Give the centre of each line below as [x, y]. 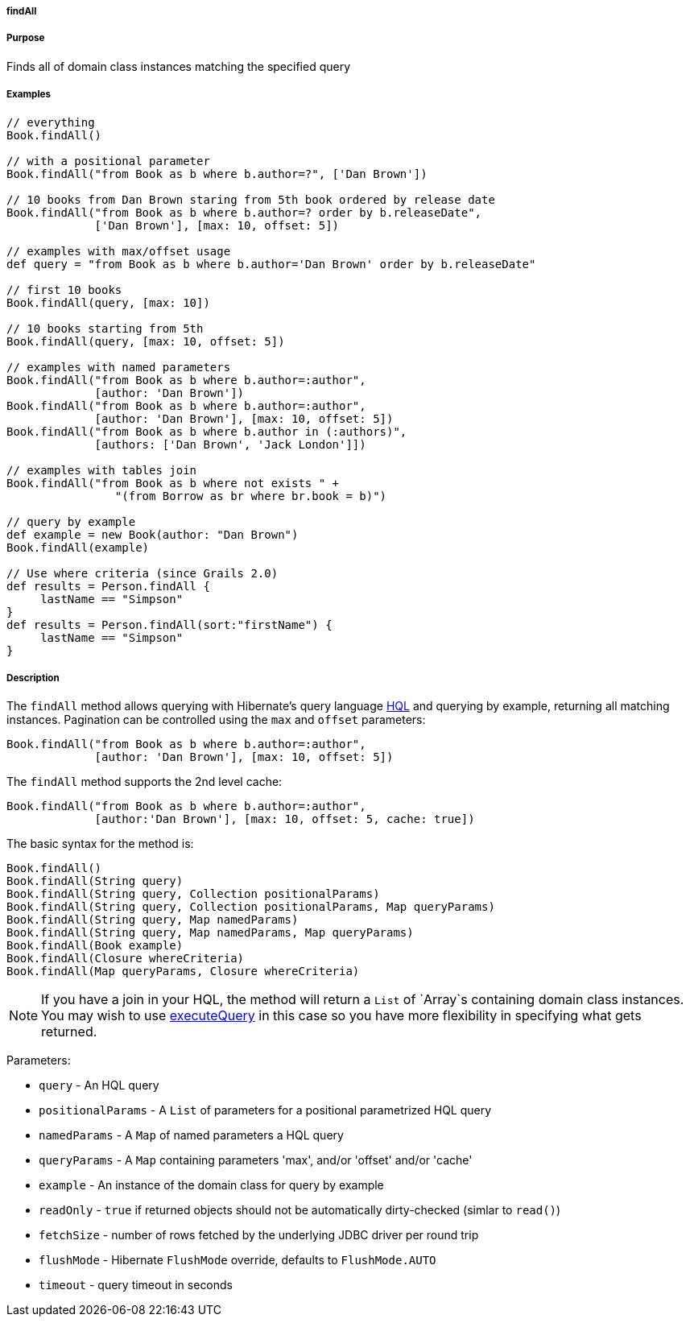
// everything [51, 122]
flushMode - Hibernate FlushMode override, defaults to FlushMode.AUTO [238, 1260]
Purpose [26, 38]
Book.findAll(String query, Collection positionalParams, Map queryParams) [251, 907]
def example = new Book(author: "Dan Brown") [153, 534]
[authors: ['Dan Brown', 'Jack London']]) [230, 444]
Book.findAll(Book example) [95, 946]
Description [33, 678]
